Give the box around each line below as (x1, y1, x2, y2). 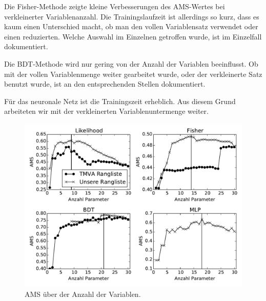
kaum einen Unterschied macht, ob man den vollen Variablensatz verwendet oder (4, 21, 258, 32)
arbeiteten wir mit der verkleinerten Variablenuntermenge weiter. (4, 106, 209, 116)
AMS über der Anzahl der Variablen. (25, 288, 141, 299)
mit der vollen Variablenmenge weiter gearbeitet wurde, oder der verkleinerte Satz (4, 68, 262, 79)
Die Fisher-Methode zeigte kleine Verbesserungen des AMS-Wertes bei (4, 1, 225, 11)
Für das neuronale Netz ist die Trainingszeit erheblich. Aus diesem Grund (4, 95, 236, 106)
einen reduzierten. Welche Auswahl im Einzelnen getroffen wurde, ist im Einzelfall (4, 31, 262, 42)
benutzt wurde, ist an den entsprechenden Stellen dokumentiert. (4, 78, 206, 89)
